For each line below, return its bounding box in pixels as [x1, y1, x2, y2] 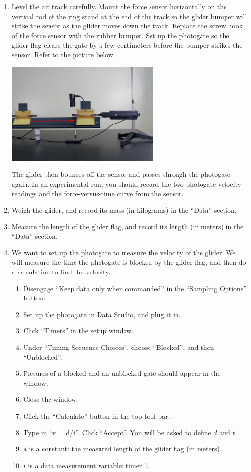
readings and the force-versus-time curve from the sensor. [11, 188, 184, 199]
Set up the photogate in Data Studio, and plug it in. [23, 309, 181, 319]
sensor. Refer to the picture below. [11, 49, 115, 59]
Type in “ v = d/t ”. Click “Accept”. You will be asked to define [23, 427, 211, 437]
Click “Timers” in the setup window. [23, 325, 134, 336]
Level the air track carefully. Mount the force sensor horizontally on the [11, 1, 227, 11]
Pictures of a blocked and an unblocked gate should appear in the [23, 368, 221, 378]
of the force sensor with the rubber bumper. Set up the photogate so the [11, 30, 229, 40]
